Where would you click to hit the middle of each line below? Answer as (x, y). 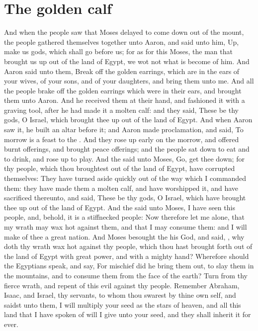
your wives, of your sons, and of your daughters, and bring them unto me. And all (129, 81)
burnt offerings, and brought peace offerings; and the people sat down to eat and (127, 149)
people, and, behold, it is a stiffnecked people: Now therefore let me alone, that (124, 217)
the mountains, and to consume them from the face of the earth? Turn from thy (126, 275)
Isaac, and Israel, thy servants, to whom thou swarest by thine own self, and (120, 295)
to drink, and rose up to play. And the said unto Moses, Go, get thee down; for (124, 158)
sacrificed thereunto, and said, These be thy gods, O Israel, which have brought (125, 198)
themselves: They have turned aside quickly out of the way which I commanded (125, 178)
